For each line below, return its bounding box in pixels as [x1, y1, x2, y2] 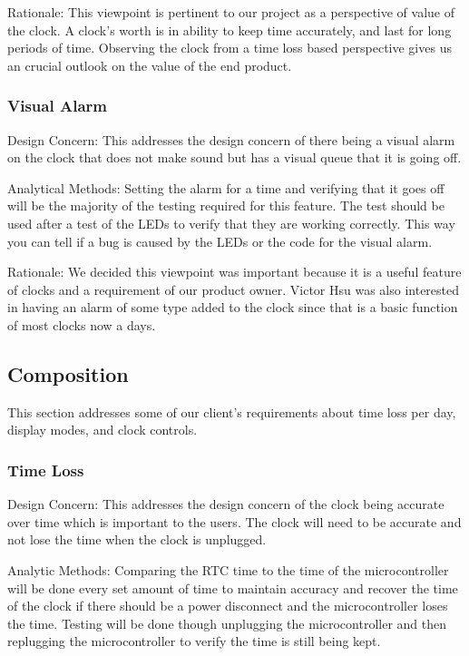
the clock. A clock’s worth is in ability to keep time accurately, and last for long [7, 20, 452, 39]
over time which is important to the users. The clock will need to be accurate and [7, 512, 462, 531]
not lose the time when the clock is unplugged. [7, 530, 267, 549]
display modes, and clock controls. [7, 420, 198, 439]
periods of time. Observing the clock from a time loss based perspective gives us [7, 38, 452, 57]
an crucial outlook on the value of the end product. [7, 55, 292, 74]
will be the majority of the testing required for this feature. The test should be [7, 196, 445, 215]
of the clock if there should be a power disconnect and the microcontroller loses [7, 596, 448, 615]
